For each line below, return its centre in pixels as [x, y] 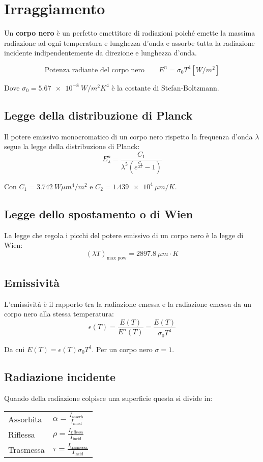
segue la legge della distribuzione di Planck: [72, 146]
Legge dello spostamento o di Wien [99, 213]
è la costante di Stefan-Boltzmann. [165, 87]
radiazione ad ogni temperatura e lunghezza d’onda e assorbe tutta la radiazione [129, 42]
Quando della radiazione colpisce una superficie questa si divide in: [108, 398]
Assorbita [25, 419]
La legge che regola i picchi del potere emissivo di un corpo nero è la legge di [124, 235]
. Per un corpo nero [122, 349]
